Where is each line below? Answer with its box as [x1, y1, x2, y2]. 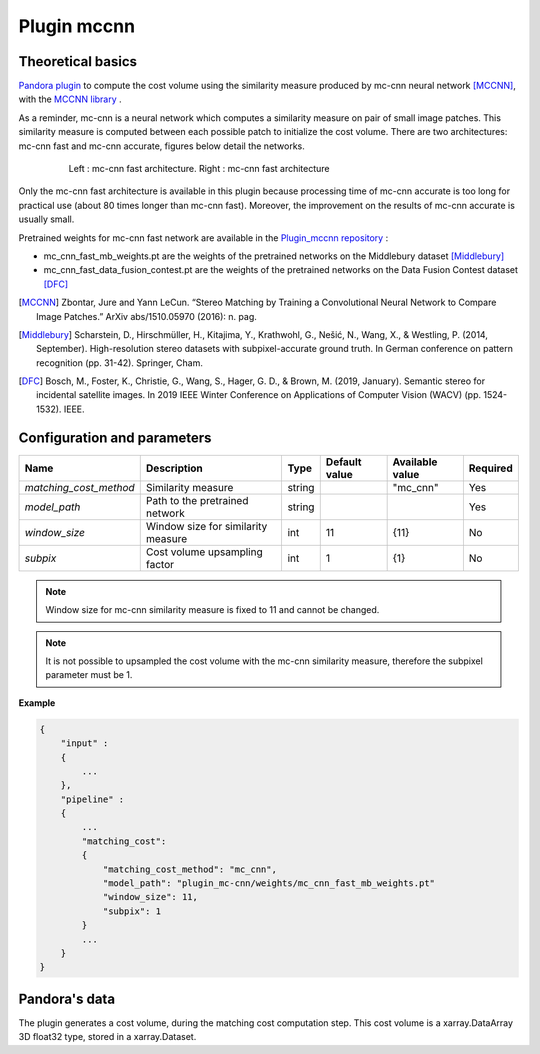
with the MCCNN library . [18, 93, 122, 105]
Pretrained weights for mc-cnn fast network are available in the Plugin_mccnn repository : [18, 231, 389, 244]
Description [145, 461, 204, 475]
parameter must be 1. [45, 669, 133, 681]
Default [325, 455, 362, 469]
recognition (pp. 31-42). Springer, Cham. [36, 356, 204, 369]
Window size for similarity [145, 519, 268, 533]
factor [145, 557, 175, 571]
